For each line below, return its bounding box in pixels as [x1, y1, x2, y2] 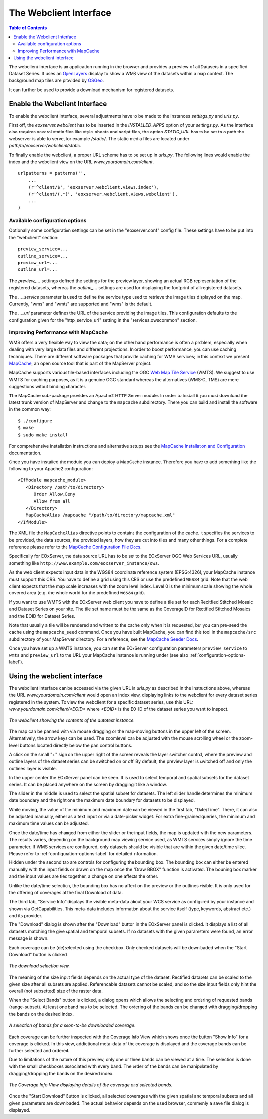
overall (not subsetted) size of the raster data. [9, 988, 103, 994]
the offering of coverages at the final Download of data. [9, 889, 123, 895]
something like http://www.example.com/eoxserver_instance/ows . [9, 560, 159, 566]
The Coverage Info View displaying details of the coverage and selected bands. [9, 1082, 173, 1088]
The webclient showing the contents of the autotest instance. [9, 717, 135, 723]
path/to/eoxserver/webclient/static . [9, 143, 82, 149]
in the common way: [9, 406, 51, 412]
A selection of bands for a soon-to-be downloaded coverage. [9, 1022, 135, 1028]
